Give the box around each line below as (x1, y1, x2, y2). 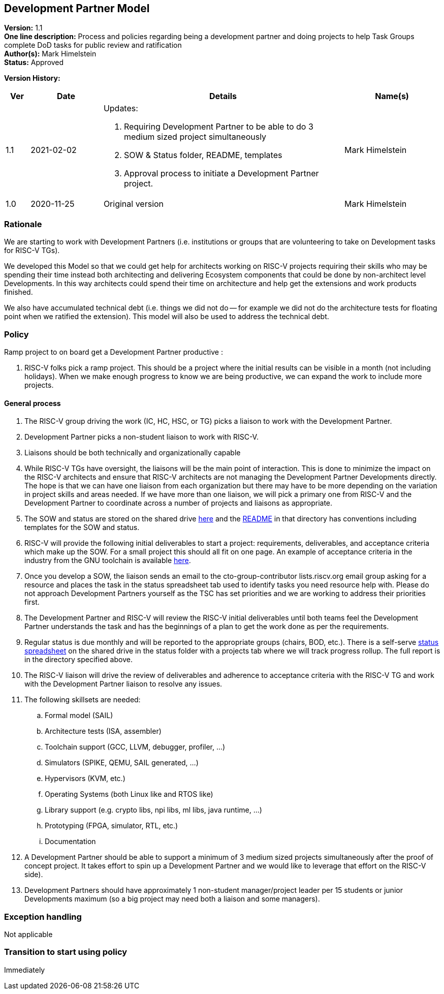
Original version (103, 199, 164, 209)
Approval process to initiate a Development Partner (123, 168, 319, 179)
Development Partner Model (4, 2, 150, 15)
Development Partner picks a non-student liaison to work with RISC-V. (24, 432, 259, 442)
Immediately (4, 965, 45, 974)
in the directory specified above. (24, 655, 133, 664)
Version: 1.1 (4, 23, 43, 33)
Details (209, 91, 237, 102)
